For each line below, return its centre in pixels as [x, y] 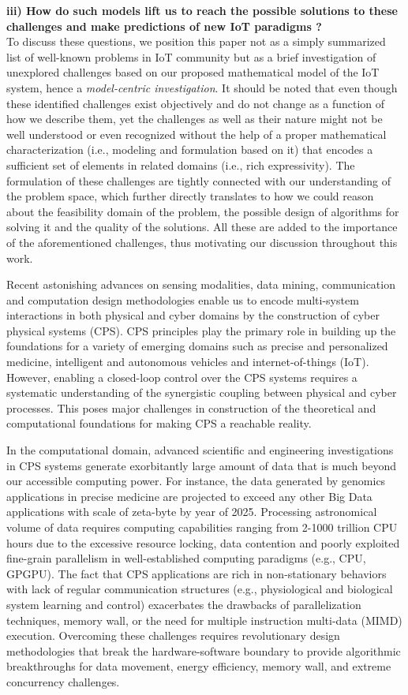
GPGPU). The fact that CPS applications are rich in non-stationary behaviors [197, 573]
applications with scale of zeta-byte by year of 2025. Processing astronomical [192, 512]
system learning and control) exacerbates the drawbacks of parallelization [184, 604]
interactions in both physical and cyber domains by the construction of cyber [193, 315]
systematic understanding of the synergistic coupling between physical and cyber [202, 392]
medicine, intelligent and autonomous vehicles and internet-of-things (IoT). [188, 362]
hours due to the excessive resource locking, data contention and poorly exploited [203, 542]
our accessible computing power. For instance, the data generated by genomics [196, 481]
